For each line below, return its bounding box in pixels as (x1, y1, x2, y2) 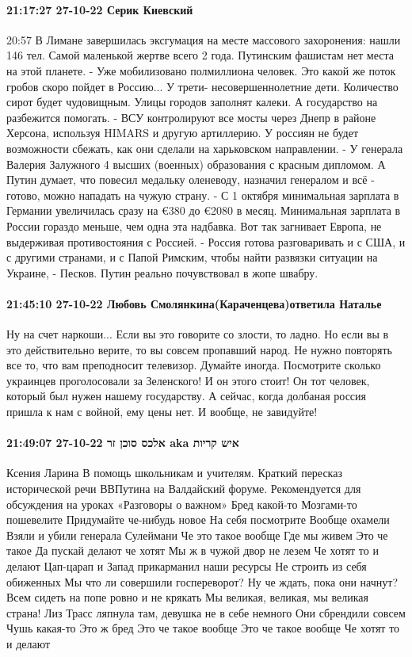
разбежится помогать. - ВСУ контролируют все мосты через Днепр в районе (6, 109, 376, 125)
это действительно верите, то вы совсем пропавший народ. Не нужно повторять (6, 341, 392, 357)
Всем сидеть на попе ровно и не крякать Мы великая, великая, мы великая (6, 589, 368, 605)
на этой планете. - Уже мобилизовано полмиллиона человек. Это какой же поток (6, 62, 396, 78)
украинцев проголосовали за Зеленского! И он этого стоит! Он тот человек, (6, 372, 370, 388)
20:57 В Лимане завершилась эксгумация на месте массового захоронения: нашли (6, 31, 401, 48)
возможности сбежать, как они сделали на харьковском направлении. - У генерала (6, 139, 403, 156)
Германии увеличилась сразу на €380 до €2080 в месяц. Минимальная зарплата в (6, 202, 401, 219)
